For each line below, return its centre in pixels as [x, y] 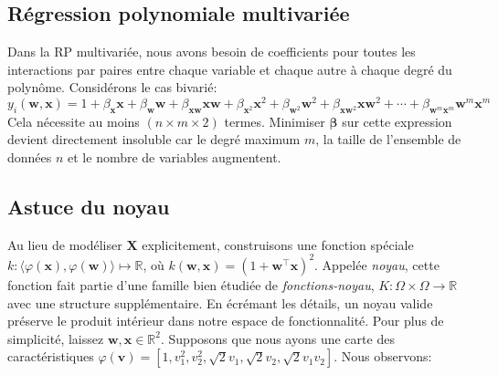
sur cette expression [397, 121]
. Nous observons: [383, 356]
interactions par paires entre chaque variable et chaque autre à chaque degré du [230, 69]
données [30, 157]
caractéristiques [51, 356]
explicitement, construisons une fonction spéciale [278, 244]
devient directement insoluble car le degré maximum [154, 139]
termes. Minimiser [275, 121]
